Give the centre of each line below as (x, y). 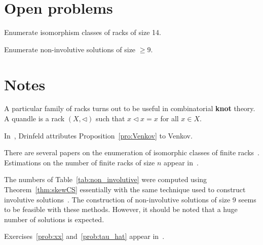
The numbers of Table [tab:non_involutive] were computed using (106, 179)
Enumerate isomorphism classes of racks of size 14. (83, 32)
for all (170, 118)
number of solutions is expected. (54, 219)
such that (110, 118)
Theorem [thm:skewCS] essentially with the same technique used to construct (125, 189)
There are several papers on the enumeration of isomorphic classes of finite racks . (132, 152)
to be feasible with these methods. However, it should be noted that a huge (121, 209)
